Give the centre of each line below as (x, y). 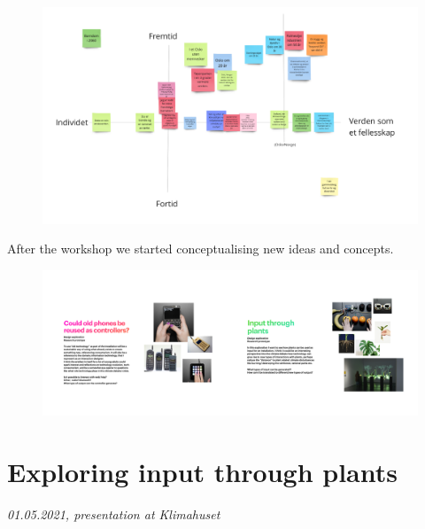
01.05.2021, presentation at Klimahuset (114, 513)
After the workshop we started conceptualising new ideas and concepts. (201, 249)
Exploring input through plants (202, 471)
